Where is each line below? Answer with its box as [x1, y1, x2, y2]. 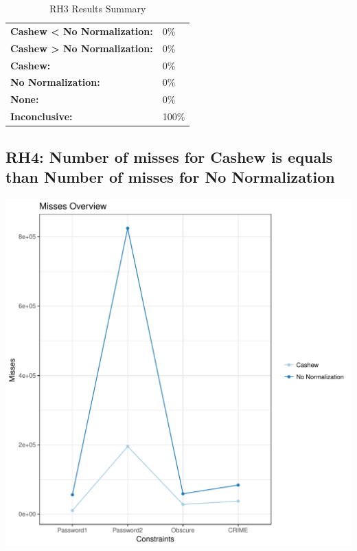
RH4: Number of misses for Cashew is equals [5, 146, 333, 167]
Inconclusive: [10, 109, 73, 124]
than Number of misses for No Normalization [5, 166, 335, 187]
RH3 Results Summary [49, 1, 146, 15]
